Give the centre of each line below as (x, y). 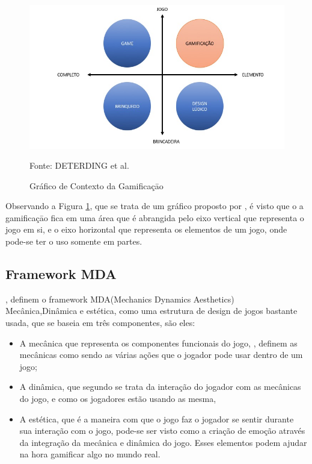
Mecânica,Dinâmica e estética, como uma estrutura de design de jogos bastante (151, 311)
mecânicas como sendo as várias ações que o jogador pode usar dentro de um (161, 355)
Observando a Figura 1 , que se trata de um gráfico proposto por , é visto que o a (154, 206)
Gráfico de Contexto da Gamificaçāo (96, 185)
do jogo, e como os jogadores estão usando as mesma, (118, 399)
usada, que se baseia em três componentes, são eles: (100, 323)
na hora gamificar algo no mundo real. (90, 454)
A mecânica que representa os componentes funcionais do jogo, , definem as (158, 343)
